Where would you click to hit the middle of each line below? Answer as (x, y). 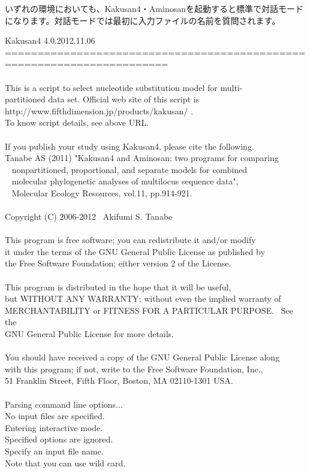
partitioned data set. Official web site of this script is (102, 99)
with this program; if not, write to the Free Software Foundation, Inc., (134, 369)
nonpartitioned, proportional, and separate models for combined (130, 169)
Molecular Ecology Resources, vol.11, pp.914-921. (102, 192)
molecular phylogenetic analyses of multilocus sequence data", (125, 181)
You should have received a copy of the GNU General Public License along (142, 357)
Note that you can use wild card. (65, 463)
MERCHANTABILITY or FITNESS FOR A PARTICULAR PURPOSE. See (149, 310)
